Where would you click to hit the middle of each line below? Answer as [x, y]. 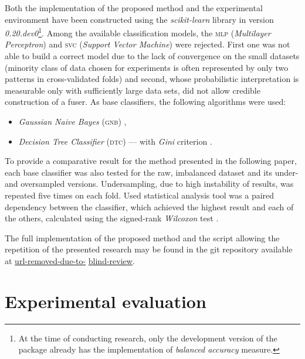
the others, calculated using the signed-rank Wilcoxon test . [112, 218]
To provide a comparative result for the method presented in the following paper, [151, 161]
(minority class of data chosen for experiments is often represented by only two [147, 67]
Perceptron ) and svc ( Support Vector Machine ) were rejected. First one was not [148, 44]
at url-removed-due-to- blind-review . [70, 260]
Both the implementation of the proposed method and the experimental [134, 8]
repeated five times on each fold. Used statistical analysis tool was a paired [140, 195]
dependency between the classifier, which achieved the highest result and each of [149, 206]
